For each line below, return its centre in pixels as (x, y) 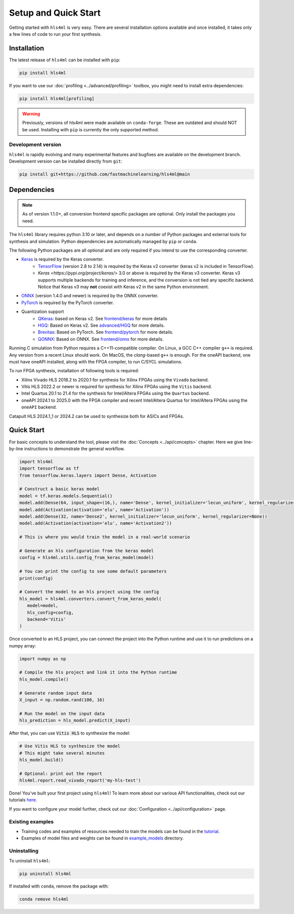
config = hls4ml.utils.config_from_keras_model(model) (86, 558)
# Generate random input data (56, 693)
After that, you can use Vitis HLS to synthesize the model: (70, 733)
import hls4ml (36, 461)
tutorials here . (23, 800)
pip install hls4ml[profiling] (57, 98)
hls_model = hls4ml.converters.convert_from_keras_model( (90, 599)
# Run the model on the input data (62, 713)
